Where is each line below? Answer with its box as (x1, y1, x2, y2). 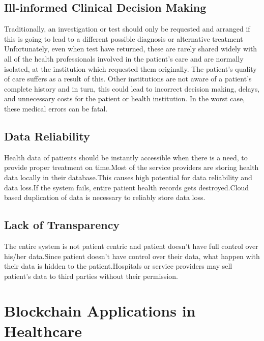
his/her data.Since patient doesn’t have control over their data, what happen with (4, 250, 260, 261)
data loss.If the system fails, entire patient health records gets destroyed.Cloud (4, 182, 249, 192)
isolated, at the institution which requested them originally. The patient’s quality (4, 63, 257, 74)
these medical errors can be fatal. (4, 103, 108, 113)
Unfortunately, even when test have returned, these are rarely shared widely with (4, 43, 257, 54)
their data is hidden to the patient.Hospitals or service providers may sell (4, 261, 232, 271)
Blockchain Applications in (4, 300, 196, 321)
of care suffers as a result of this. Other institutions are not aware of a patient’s (4, 73, 252, 84)
